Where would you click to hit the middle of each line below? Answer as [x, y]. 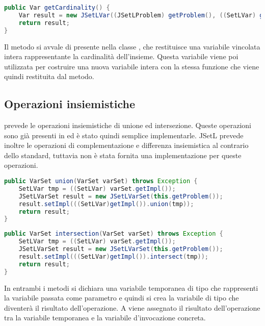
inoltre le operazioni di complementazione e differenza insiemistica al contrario [126, 145]
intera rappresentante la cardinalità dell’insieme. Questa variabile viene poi [121, 56]
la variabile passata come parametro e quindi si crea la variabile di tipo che [122, 298]
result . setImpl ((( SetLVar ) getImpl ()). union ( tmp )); [106, 204]
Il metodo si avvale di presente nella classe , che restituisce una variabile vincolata [132, 46]
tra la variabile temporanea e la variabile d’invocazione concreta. [105, 318]
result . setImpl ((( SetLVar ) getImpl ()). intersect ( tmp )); [114, 256]
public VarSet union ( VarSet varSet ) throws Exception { [101, 181]
